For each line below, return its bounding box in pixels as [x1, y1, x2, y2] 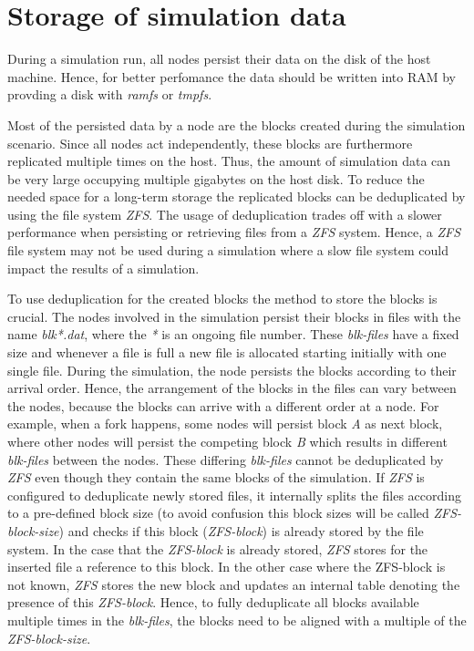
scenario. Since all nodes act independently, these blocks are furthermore [7, 133, 413, 152]
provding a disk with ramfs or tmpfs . [7, 85, 212, 104]
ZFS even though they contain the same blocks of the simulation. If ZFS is [7, 468, 425, 487]
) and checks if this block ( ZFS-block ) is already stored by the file [58, 521, 424, 540]
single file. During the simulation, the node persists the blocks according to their [7, 360, 457, 379]
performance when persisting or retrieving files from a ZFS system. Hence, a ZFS [7, 222, 461, 242]
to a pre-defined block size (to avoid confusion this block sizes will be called [7, 503, 429, 522]
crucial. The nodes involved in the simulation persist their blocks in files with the [7, 306, 461, 325]
